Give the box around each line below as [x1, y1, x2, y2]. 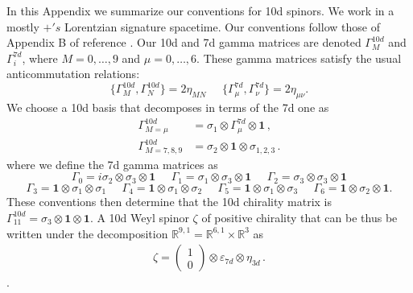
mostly [6, 18, 39, 35]
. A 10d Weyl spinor [89, 208, 189, 225]
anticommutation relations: [6, 65, 140, 82]
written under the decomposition [6, 225, 168, 241]
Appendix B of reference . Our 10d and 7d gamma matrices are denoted [6, 34, 361, 51]
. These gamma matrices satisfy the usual [196, 49, 402, 66]
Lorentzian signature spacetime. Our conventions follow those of [64, 18, 380, 35]
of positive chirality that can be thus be [201, 208, 398, 225]
